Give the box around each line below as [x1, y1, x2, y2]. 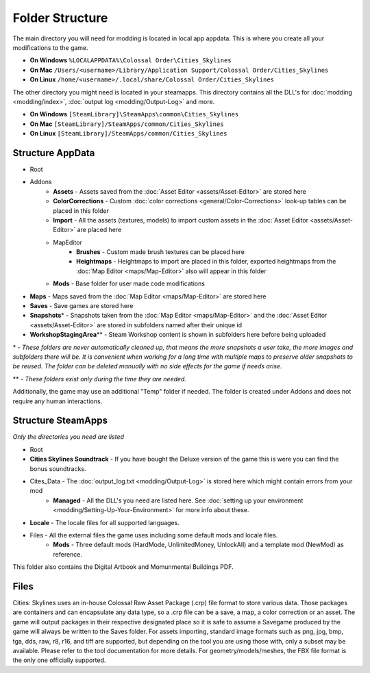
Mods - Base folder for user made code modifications [53, 279, 206, 288]
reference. [53, 550, 82, 558]
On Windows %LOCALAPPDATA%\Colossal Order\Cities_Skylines [29, 56, 232, 64]
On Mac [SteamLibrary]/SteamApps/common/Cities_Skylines [29, 120, 224, 128]
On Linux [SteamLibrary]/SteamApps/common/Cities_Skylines [29, 129, 227, 138]
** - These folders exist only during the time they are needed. [12, 374, 186, 383]
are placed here [77, 226, 122, 234]
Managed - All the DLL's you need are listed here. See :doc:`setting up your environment [53, 496, 304, 505]
